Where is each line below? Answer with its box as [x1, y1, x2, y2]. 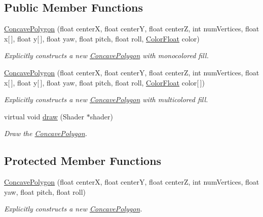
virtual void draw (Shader [4, 111, 85, 121]
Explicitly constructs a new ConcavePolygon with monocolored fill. [4, 50, 209, 61]
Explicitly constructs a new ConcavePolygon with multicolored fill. [4, 94, 208, 105]
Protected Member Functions [4, 153, 162, 168]
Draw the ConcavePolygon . [4, 128, 88, 139]
